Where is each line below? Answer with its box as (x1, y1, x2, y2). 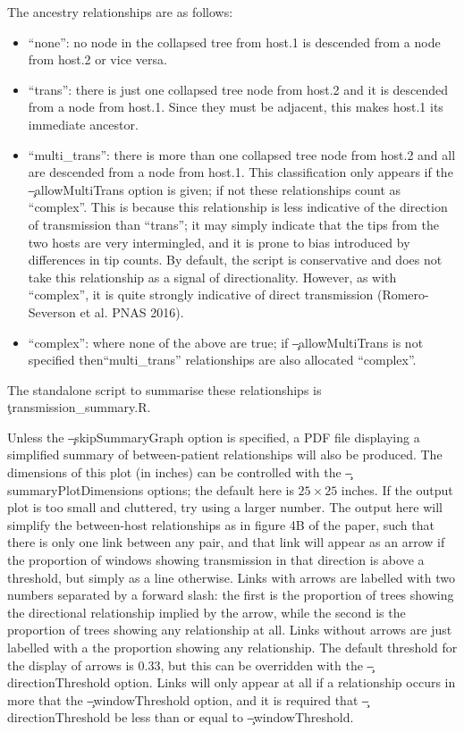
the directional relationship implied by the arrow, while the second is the (7, 602, 406, 621)
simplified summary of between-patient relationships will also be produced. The (7, 445, 443, 464)
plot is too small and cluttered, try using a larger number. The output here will (7, 498, 443, 517)
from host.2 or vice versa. (28, 50, 167, 69)
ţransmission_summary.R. (7, 398, 151, 416)
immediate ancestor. (28, 114, 139, 133)
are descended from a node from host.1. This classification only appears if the (28, 163, 453, 181)
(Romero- (376, 285, 429, 304)
